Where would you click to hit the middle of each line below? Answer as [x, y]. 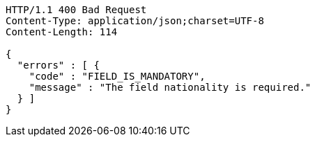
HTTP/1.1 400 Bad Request [76, 10]
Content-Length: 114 [62, 32]
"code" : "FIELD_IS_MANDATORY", [117, 76]
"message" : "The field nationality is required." [170, 87]
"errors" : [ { [58, 65]
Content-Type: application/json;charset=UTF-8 [135, 21]
